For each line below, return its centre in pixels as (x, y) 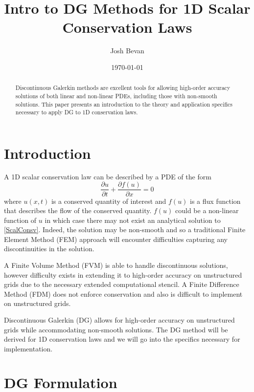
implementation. (28, 348)
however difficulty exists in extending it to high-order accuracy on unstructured (123, 274)
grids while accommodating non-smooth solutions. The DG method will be (116, 329)
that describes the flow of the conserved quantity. (78, 210)
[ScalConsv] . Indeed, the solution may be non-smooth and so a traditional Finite (125, 229)
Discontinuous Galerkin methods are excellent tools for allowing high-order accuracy (123, 88)
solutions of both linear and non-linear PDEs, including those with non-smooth (116, 96)
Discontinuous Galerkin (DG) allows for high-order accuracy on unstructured (119, 320)
